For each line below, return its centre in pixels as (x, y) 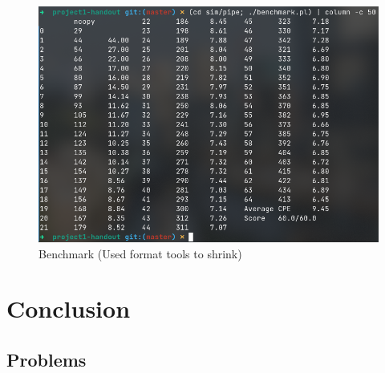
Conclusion (69, 308)
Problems (47, 359)
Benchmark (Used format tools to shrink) (140, 253)
